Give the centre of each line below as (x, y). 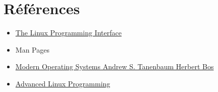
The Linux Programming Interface (68, 33)
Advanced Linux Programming (63, 83)
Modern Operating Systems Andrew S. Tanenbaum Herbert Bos (115, 66)
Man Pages (32, 49)
